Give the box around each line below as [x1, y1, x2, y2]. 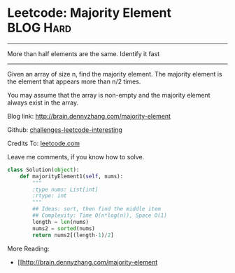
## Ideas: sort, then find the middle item [32, 206, 161, 213]
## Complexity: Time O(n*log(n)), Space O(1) [32, 212, 168, 219]
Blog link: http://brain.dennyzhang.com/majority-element [7, 112, 171, 120]
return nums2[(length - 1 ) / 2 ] [32, 232, 114, 239]
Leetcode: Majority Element [7, 5, 171, 21]
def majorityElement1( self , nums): [20, 173, 124, 180]
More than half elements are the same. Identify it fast [7, 49, 159, 58]
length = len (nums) [32, 218, 90, 225]
